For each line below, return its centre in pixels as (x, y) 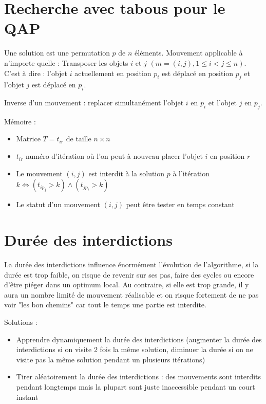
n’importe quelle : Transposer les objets (66, 62)
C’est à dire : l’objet (36, 73)
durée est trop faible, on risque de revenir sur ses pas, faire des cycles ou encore (129, 274)
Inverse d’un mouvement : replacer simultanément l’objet (94, 103)
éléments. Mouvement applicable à (189, 53)
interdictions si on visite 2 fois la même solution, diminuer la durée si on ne (135, 349)
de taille (79, 139)
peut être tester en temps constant (180, 204)
